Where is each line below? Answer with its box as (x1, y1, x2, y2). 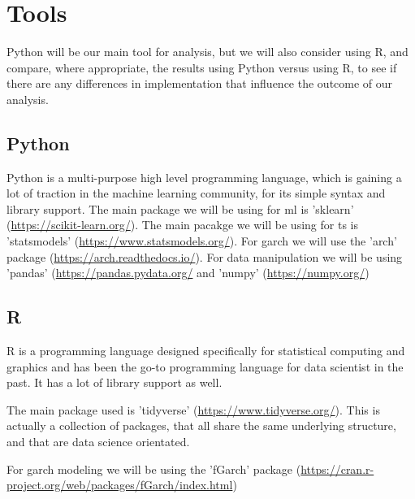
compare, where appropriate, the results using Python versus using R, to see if (6, 59, 397, 76)
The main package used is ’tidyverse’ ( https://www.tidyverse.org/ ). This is (6, 401, 380, 418)
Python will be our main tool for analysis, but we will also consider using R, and (6, 43, 409, 60)
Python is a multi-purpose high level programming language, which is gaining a (6, 168, 402, 185)
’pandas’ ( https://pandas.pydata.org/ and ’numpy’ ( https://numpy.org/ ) (6, 264, 370, 281)
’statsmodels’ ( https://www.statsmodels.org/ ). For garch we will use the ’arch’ (6, 232, 397, 249)
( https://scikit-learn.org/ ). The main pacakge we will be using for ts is (6, 216, 358, 233)
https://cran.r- (300, 460, 374, 477)
